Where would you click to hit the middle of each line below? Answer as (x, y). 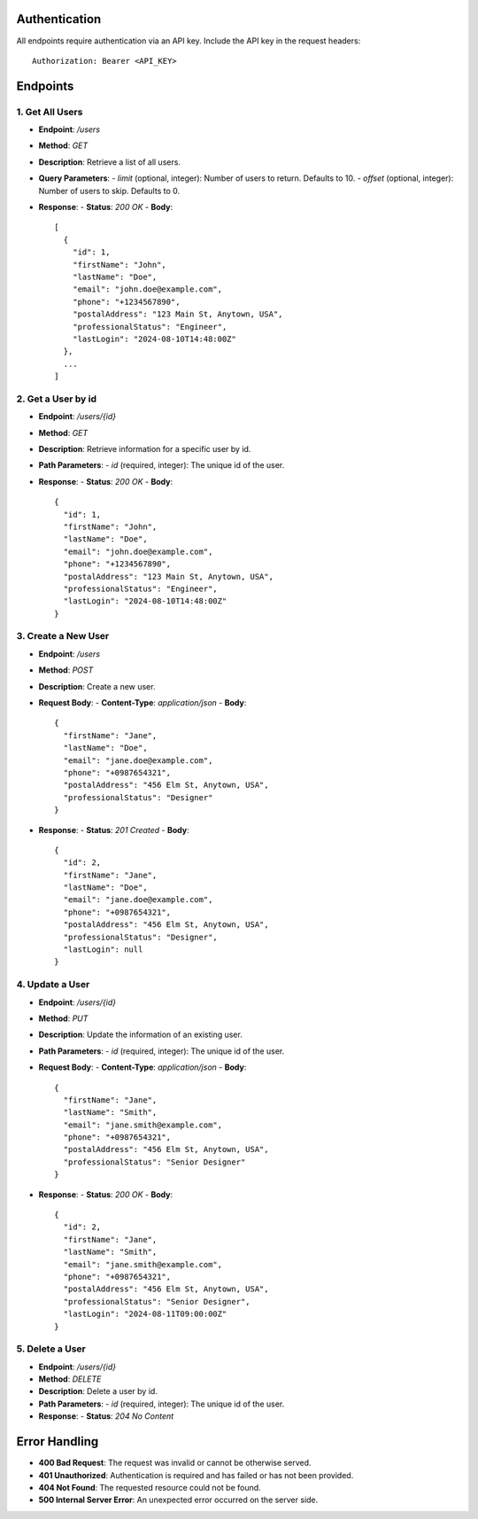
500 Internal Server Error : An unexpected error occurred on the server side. (178, 1500)
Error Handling (58, 1441)
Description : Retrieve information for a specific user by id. (145, 449)
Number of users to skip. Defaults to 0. (109, 191)
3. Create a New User (63, 636)
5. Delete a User (51, 1349)
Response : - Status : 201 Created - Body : (114, 830)
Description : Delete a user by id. (98, 1391)
